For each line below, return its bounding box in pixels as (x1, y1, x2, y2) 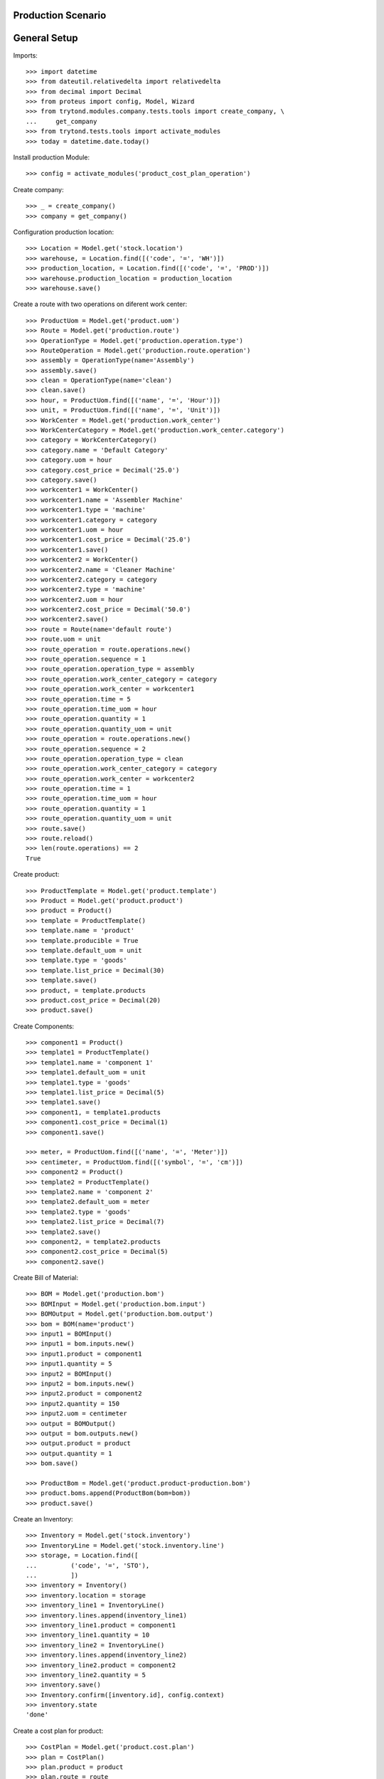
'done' (26, 1711, 49, 1719)
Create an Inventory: (13, 1515, 74, 1524)
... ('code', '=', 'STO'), (26, 1561, 150, 1569)
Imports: (13, 51, 38, 60)
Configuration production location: (13, 228, 114, 236)
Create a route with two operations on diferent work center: (13, 300, 188, 309)
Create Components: (13, 1022, 75, 1030)
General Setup (13, 32, 78, 44)
